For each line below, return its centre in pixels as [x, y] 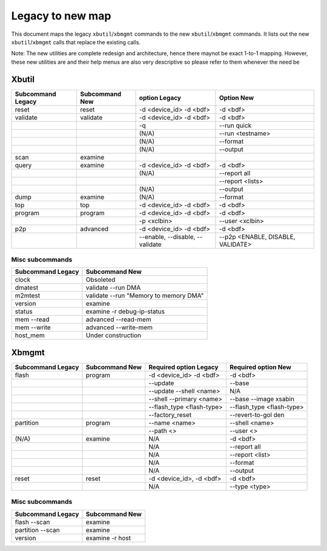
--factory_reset [170, 415]
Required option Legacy [183, 367]
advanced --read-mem [118, 319]
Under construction [114, 335]
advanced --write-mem [119, 327]
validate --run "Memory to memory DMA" [145, 296]
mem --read [32, 319]
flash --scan [32, 522]
